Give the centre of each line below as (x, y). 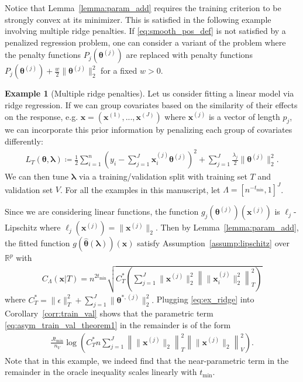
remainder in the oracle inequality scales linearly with (101, 372)
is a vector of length (244, 116)
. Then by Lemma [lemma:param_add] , (227, 227)
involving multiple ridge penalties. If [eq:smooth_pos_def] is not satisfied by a (145, 31)
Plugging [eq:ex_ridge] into (205, 299)
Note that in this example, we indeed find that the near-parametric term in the (147, 360)
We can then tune (37, 176)
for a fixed (119, 70)
